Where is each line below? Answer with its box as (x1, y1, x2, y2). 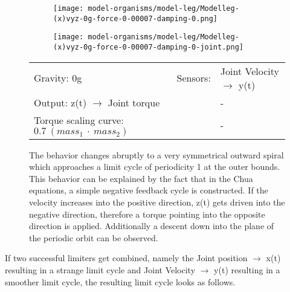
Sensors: (176, 71, 211, 85)
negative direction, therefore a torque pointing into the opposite (29, 207, 265, 220)
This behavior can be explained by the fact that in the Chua (29, 172, 253, 184)
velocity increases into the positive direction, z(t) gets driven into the (29, 196, 285, 208)
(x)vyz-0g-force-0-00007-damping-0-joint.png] (53, 42, 243, 51)
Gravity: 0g (34, 71, 82, 85)
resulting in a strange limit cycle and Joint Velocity (5, 263, 196, 276)
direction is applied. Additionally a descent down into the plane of (29, 219, 274, 232)
